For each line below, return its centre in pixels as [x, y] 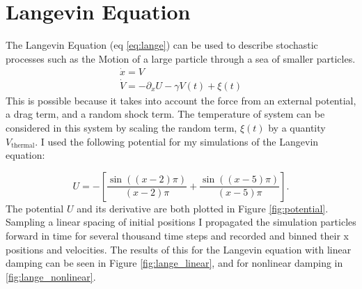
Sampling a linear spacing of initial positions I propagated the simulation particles [181, 222]
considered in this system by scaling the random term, [121, 127]
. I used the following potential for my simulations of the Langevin [177, 141]
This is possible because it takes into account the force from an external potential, [181, 100]
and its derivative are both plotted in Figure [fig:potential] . [203, 208]
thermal [23, 146]
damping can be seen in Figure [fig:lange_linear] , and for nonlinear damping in [174, 263]
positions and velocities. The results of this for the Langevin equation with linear [179, 249]
